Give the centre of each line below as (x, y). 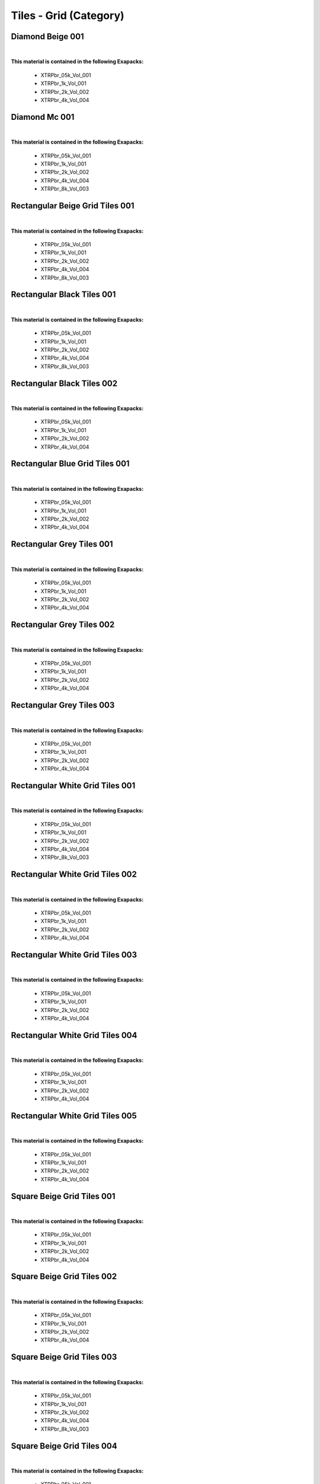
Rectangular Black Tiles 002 (64, 383)
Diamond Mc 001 (43, 117)
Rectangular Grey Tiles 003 (63, 705)
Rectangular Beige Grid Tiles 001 (73, 206)
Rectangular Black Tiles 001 (63, 295)
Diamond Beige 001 (47, 37)
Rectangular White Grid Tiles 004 (74, 1035)
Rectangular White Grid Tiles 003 (74, 955)
